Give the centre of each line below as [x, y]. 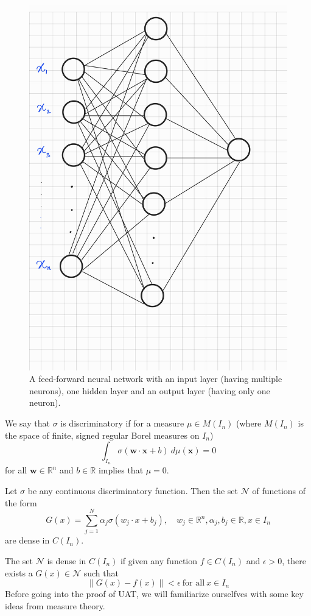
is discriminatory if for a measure [122, 423]
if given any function [159, 560]
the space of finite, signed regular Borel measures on [102, 435]
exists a [19, 572]
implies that [121, 470]
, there [294, 560]
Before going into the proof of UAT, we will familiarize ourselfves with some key [154, 594]
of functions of [279, 491]
